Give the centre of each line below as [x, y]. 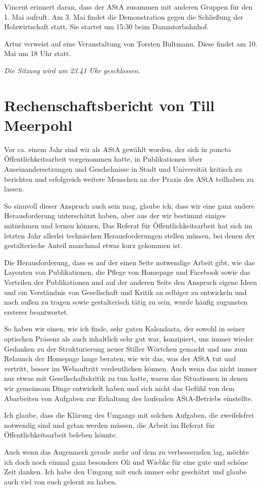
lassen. [14, 189]
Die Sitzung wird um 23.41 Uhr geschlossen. [72, 70]
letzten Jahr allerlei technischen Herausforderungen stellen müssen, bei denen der [130, 235]
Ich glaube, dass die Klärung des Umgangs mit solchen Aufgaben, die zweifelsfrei [129, 415]
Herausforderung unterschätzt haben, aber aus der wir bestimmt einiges [115, 215]
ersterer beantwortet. [36, 311]
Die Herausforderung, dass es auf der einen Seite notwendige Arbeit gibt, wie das [129, 262]
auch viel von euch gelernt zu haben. [61, 481]
